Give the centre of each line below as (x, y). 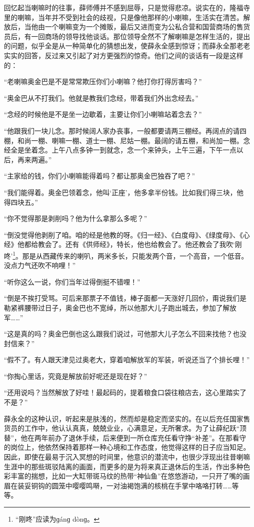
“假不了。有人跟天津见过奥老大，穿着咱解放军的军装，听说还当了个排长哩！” (127, 360)
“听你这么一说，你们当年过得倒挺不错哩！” (72, 281)
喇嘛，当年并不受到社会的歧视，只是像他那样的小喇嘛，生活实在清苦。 (130, 17)
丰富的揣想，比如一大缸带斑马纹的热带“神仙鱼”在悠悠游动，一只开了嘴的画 (130, 476)
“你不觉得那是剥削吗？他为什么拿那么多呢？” (76, 218)
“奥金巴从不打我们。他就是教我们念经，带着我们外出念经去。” (101, 98)
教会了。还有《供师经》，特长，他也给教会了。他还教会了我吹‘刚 (140, 244)
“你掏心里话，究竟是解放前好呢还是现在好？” (76, 376)
